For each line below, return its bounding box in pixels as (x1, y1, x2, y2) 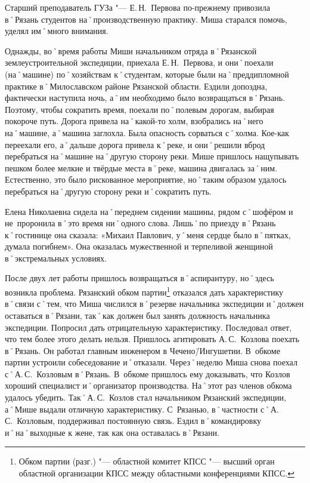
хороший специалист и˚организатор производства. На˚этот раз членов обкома (5, 379, 292, 392)
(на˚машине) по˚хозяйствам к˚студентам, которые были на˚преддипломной (5, 67, 289, 80)
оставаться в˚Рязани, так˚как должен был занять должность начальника (5, 309, 270, 321)
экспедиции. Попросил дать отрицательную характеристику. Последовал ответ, (5, 321, 292, 333)
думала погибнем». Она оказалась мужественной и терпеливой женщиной (5, 240, 273, 253)
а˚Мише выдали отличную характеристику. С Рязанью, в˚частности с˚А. (5, 402, 279, 415)
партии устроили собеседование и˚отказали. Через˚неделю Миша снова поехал (5, 356, 297, 368)
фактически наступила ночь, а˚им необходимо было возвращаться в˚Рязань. (5, 91, 286, 104)
